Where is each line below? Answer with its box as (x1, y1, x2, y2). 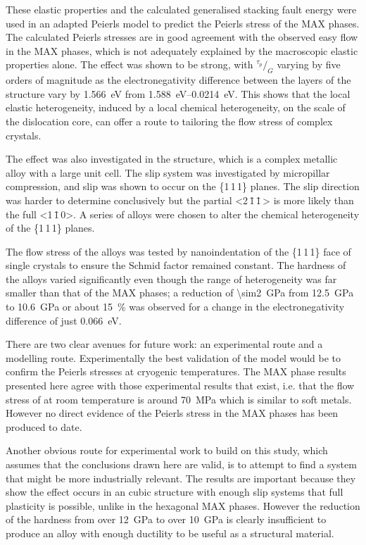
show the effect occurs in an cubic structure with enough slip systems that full (6, 484, 343, 499)
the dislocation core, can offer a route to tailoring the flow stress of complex (6, 113, 333, 128)
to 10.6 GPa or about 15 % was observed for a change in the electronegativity (6, 299, 345, 314)
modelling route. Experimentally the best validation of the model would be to (6, 350, 341, 365)
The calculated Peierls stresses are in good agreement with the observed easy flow (6, 30, 358, 44)
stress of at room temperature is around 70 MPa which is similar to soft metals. (6, 391, 352, 406)
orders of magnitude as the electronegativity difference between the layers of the (6, 73, 351, 87)
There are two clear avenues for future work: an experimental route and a (6, 337, 323, 351)
